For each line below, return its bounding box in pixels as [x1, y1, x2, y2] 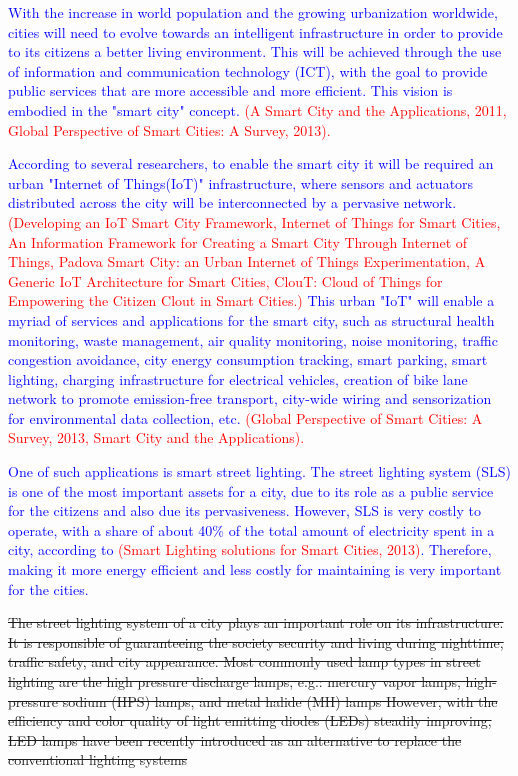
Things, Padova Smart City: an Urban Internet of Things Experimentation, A [8, 251, 486, 272]
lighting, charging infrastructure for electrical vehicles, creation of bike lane [8, 368, 468, 389]
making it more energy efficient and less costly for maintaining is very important [8, 559, 502, 580]
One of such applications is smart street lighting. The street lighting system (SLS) [8, 461, 511, 482]
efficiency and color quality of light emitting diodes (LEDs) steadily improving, [8, 710, 492, 731]
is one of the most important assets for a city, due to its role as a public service [8, 480, 494, 501]
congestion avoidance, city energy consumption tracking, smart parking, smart [8, 349, 488, 370]
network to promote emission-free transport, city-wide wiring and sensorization [8, 388, 492, 409]
